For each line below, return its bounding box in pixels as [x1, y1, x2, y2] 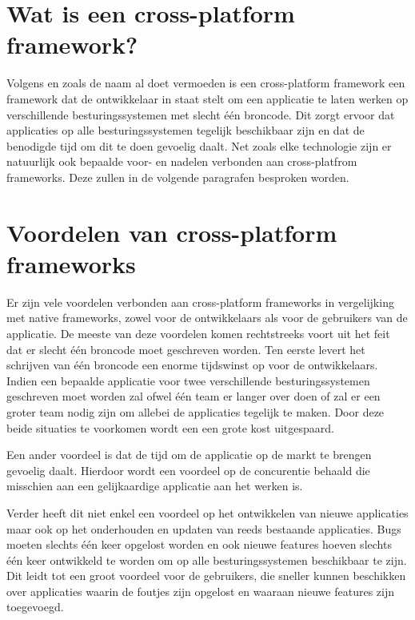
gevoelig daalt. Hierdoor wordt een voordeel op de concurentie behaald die [6, 461, 370, 478]
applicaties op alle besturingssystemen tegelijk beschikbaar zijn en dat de [6, 122, 365, 139]
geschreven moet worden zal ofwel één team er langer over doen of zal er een [6, 388, 381, 405]
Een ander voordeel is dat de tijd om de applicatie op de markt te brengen [6, 446, 372, 463]
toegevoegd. [6, 598, 64, 615]
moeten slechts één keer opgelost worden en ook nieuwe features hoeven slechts [6, 536, 392, 553]
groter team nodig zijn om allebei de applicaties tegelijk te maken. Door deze [6, 403, 385, 420]
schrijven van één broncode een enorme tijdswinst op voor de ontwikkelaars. [6, 356, 378, 373]
